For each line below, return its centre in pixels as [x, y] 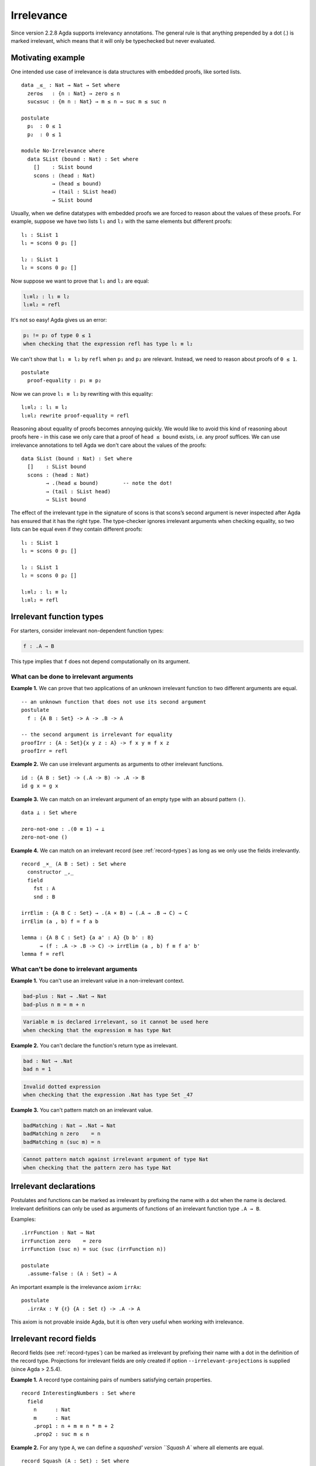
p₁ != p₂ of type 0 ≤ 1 [57, 335]
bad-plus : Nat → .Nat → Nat [65, 996]
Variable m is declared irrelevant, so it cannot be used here [116, 1022]
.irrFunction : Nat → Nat [59, 1233]
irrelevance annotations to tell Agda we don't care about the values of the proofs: [109, 445]
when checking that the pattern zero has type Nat [97, 1168]
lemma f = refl [43, 954]
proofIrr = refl [44, 751]
